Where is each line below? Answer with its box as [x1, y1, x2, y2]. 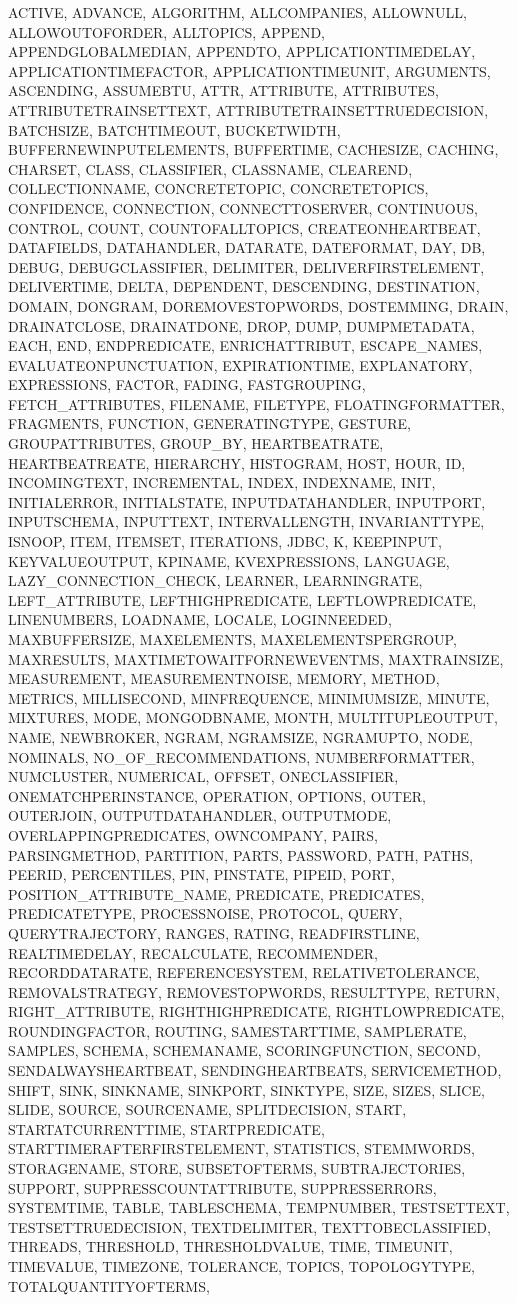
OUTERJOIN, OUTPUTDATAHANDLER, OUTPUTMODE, [8, 805, 392, 826]
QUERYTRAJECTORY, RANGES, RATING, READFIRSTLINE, [8, 922, 420, 943]
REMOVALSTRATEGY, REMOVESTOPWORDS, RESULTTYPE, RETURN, [8, 981, 500, 1002]
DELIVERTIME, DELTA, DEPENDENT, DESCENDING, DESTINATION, [8, 276, 480, 297]
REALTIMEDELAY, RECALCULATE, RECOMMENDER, [8, 942, 378, 963]
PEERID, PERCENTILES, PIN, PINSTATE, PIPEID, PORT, [8, 864, 395, 885]
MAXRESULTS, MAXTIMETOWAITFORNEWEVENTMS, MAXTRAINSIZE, [8, 648, 504, 669]
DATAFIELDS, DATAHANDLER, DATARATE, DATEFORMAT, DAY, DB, [8, 237, 486, 258]
